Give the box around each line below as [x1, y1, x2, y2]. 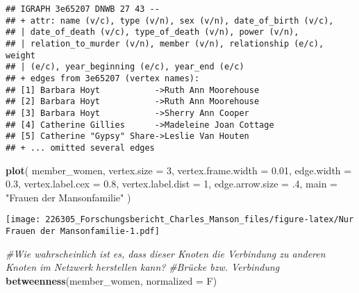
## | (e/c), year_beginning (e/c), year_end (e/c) [6, 62, 244, 72]
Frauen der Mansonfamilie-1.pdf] [6, 226, 160, 236]
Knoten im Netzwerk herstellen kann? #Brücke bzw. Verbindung [6, 260, 280, 274]
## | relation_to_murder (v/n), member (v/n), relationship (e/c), [6, 38, 324, 49]
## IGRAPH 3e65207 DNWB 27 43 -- [6, 4, 160, 14]
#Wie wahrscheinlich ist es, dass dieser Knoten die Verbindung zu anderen [6, 246, 326, 260]
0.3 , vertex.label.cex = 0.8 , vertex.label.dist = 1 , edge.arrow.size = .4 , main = [6, 176, 338, 191]
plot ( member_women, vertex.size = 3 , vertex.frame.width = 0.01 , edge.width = [6, 162, 352, 177]
